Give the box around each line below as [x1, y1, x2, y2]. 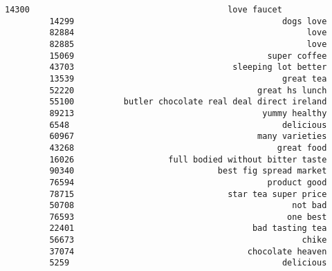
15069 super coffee [49, 50, 327, 61]
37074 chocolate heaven [49, 246, 327, 256]
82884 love [49, 28, 327, 38]
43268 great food [49, 142, 327, 153]
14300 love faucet [5, 5, 282, 15]
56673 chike [49, 235, 327, 245]
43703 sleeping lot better [49, 62, 327, 73]
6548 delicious [49, 120, 327, 130]
